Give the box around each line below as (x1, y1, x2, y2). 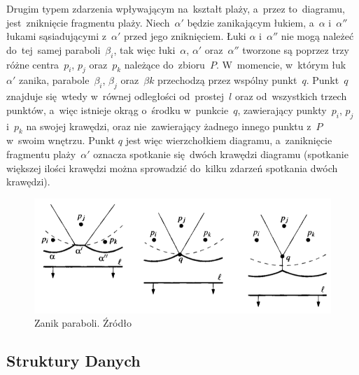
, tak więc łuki (113, 42, 176, 57)
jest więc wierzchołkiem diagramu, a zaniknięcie (125, 133, 332, 148)
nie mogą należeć (281, 29, 354, 43)
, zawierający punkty (237, 102, 327, 117)
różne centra (6, 57, 59, 71)
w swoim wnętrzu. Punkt (6, 133, 115, 148)
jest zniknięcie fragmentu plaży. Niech (6, 15, 170, 29)
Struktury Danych (6, 350, 141, 372)
